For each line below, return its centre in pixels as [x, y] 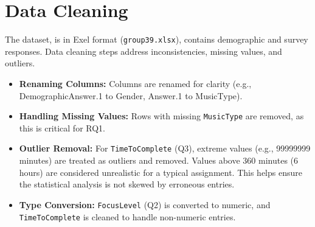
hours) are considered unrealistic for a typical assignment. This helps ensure [161, 172]
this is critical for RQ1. [62, 127]
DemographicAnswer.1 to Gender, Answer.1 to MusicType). [131, 95]
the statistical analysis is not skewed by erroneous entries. [127, 184]
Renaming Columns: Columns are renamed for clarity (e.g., [135, 83]
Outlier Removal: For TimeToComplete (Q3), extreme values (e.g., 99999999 [165, 148]
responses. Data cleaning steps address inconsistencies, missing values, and [144, 51]
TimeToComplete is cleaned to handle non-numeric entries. [127, 216]
